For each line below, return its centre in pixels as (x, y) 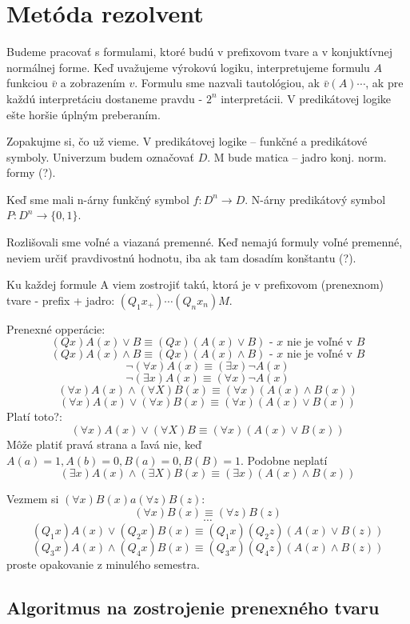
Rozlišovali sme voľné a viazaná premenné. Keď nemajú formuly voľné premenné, (205, 242)
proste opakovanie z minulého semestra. (103, 564)
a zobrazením (93, 83)
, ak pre (384, 83)
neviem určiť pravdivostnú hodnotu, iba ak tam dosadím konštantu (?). (181, 257)
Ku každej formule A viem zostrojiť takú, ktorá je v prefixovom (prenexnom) (195, 284)
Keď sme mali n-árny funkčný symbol (98, 199)
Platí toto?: (34, 416)
